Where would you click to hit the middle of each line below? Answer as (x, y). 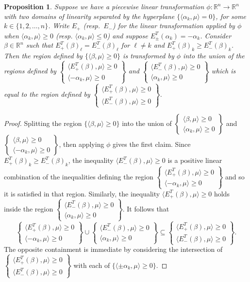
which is (224, 71)
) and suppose (127, 35)
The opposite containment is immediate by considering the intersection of (113, 249)
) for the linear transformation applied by (174, 26)
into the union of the (214, 56)
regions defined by (30, 71)
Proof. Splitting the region (43, 123)
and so (235, 176)
